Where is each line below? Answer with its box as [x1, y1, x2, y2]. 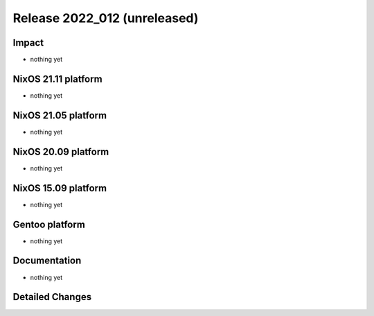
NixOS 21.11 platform [12, 73, 103, 85]
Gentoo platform [12, 218, 86, 230]
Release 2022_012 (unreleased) [12, 10, 199, 26]
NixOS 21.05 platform [12, 109, 107, 121]
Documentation [12, 255, 82, 267]
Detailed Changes [12, 291, 92, 303]
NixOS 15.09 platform [12, 182, 107, 194]
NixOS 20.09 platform [12, 146, 109, 157]
